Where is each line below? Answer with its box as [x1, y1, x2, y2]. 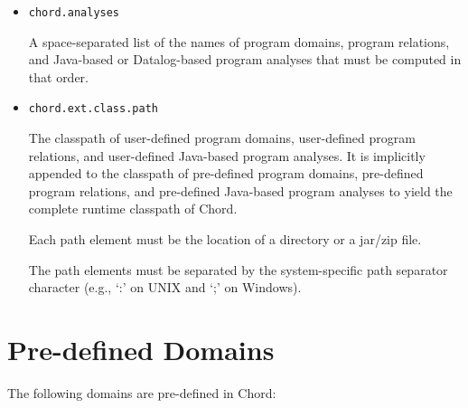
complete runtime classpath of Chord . [28, 199, 238, 218]
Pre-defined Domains [7, 331, 275, 368]
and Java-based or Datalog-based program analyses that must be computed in [28, 50, 462, 69]
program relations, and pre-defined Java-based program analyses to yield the [28, 181, 453, 200]
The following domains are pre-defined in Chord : [7, 383, 276, 402]
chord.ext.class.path [28, 102, 158, 116]
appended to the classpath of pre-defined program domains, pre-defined [28, 164, 424, 183]
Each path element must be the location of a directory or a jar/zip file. [28, 230, 422, 249]
